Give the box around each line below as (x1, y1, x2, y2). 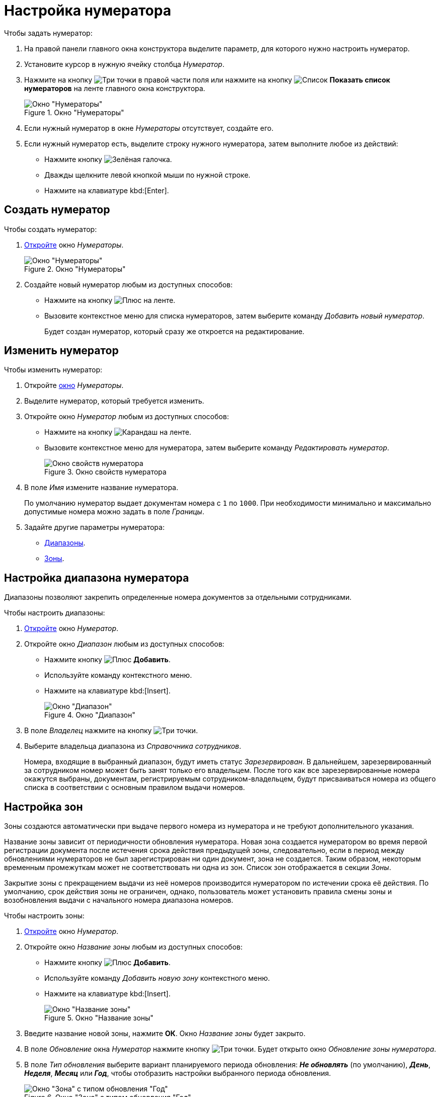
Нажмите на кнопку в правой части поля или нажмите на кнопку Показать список (24, 75, 390, 84)
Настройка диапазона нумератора (4, 571, 189, 584)
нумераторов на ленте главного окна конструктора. (24, 84, 205, 93)
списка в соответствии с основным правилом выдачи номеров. (24, 783, 245, 792)
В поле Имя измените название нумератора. (24, 483, 179, 492)
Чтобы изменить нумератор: (4, 365, 103, 374)
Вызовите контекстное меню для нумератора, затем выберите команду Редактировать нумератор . (44, 443, 390, 452)
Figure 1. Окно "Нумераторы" (24, 108, 124, 117)
